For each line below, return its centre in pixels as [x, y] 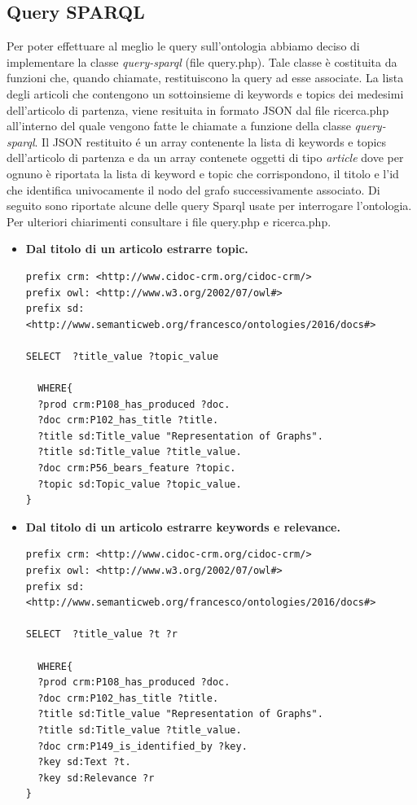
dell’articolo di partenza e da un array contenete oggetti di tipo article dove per [205, 157]
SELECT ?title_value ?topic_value [122, 356]
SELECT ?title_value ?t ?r [101, 634]
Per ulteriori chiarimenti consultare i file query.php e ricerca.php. [169, 221]
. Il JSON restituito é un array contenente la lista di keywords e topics [211, 141]
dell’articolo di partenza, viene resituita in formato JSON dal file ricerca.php [198, 109]
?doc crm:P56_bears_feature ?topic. [137, 468]
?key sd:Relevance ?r [96, 778]
